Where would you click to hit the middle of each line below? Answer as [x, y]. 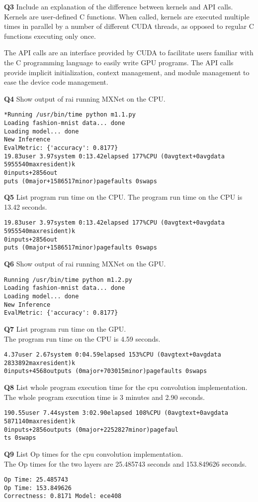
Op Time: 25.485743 [36, 480]
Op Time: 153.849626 [38, 488]
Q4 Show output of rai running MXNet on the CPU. [85, 98]
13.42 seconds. [26, 206]
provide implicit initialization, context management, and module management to [127, 72]
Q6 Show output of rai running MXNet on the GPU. [85, 264]
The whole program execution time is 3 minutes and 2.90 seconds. [105, 397]
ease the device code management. [56, 82]
